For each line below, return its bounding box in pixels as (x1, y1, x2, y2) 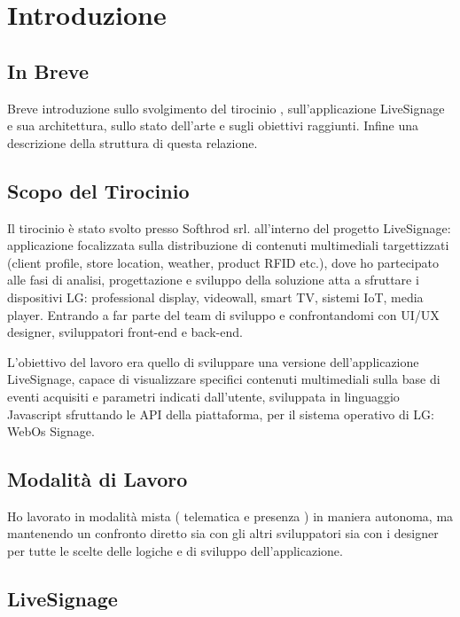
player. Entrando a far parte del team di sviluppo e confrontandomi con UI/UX (7, 305, 440, 324)
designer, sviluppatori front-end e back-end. (7, 323, 243, 341)
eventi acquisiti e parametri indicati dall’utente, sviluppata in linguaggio (7, 387, 400, 405)
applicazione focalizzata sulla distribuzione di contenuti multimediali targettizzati (7, 236, 449, 254)
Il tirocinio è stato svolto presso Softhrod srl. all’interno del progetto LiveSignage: (7, 218, 451, 237)
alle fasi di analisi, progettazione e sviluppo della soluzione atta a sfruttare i (7, 270, 419, 289)
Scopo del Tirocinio (7, 176, 190, 204)
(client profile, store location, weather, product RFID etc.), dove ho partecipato (7, 253, 439, 271)
